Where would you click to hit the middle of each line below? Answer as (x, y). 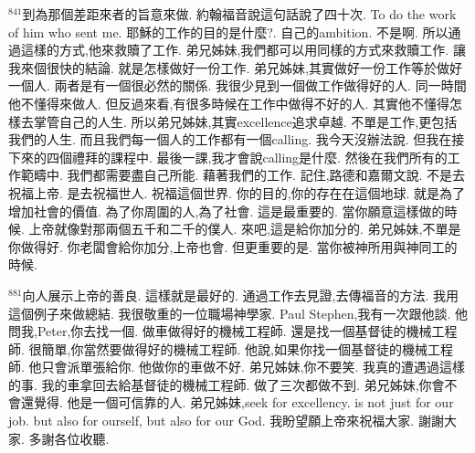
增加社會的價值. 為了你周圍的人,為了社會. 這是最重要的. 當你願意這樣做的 (227, 211)
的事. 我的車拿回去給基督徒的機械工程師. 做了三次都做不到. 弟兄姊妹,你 (220, 384)
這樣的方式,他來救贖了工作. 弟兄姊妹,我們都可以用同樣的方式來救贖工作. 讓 (243, 50)
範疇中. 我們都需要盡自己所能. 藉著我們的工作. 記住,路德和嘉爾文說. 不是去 (243, 175)
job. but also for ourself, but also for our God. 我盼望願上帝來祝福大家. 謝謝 (226, 421)
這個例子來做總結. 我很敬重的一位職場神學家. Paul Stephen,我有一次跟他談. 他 (238, 313)
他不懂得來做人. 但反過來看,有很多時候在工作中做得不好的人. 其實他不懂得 (229, 103)
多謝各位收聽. (69, 438)
